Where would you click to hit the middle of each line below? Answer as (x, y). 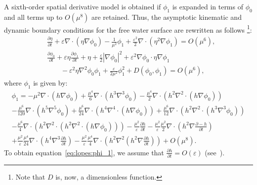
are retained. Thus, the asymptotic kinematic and (166, 17)
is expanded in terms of (208, 6)
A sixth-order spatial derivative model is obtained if (83, 6)
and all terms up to (33, 17)
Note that (30, 177)
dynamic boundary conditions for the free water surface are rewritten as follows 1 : (128, 29)
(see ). (215, 152)
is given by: (50, 83)
